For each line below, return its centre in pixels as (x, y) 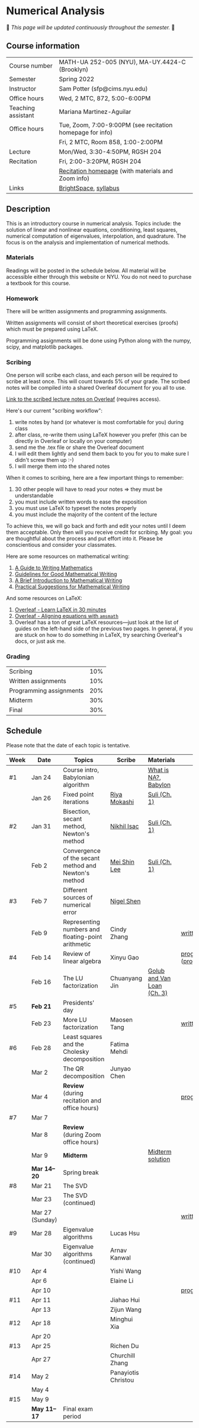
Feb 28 (41, 1048)
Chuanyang (126, 978)
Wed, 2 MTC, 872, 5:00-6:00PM (105, 98)
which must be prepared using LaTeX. (52, 329)
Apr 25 (41, 1346)
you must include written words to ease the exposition (81, 502)
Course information (43, 46)
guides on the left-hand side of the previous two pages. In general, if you (104, 629)
